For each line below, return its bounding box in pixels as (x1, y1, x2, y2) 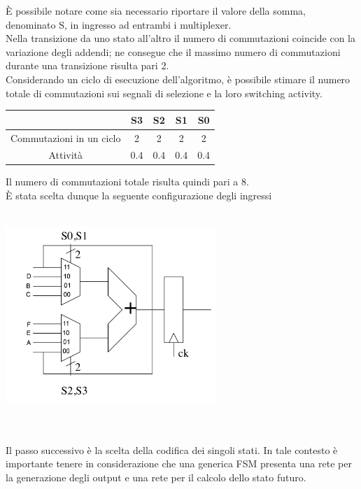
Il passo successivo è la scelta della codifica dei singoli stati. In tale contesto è (6, 442, 338, 457)
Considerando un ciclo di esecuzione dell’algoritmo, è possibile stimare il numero (6, 71, 351, 86)
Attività (48, 148, 83, 162)
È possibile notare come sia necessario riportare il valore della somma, (6, 3, 306, 17)
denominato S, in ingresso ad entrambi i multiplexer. (6, 17, 232, 31)
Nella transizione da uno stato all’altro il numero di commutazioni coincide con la (6, 31, 355, 45)
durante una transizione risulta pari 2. (6, 58, 169, 73)
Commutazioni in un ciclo (10, 130, 121, 145)
